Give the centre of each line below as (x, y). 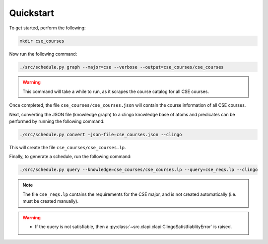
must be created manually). (51, 201)
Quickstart (32, 13)
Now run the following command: (43, 54)
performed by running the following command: (57, 121)
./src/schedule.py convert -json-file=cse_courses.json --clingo (101, 135)
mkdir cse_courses (42, 41)
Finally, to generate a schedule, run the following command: (70, 157)
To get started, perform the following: (47, 28)
